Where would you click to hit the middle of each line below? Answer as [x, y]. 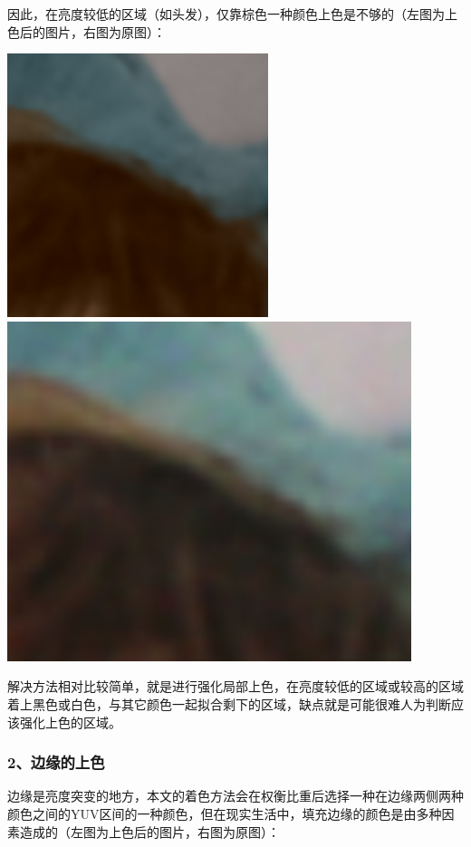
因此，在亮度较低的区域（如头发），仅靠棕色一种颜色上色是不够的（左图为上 [232, 14]
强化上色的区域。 [70, 722]
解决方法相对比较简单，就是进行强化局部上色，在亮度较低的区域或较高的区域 [235, 686]
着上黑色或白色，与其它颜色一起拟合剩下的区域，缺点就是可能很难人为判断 [229, 703]
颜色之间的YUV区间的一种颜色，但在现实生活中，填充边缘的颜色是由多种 [225, 813]
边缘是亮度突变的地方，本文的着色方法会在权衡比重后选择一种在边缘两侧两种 [235, 796]
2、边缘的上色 [56, 762]
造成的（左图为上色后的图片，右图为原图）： [149, 831]
